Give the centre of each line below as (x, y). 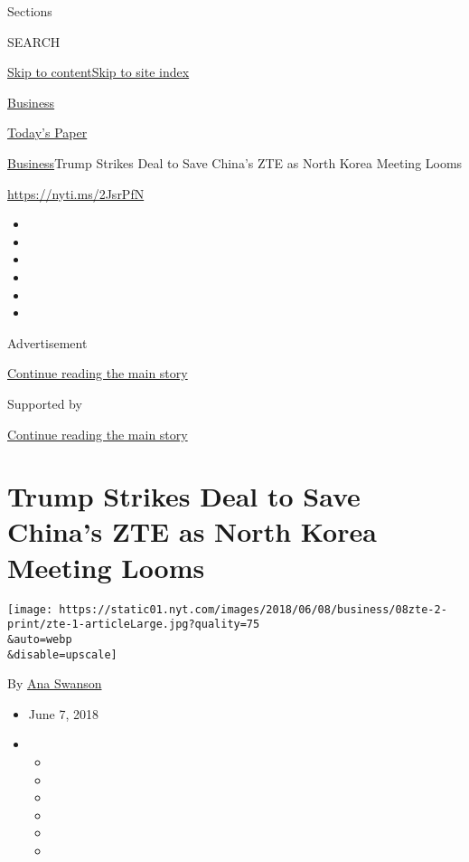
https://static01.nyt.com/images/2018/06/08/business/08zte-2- (253, 609)
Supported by (45, 403)
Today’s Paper (47, 133)
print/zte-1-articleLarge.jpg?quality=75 (134, 625)
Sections (30, 11)
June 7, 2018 (63, 713)
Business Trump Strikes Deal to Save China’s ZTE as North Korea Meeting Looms (235, 162)
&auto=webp (40, 639)
